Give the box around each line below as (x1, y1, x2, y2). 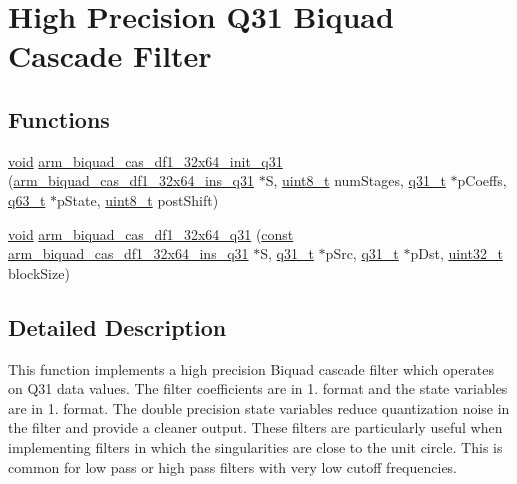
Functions (8, 103, 110, 134)
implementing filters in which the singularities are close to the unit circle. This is (8, 436, 503, 457)
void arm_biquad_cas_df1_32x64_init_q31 (8, 150, 283, 171)
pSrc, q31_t (325, 243, 399, 264)
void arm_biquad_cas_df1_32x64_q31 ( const (8, 223, 294, 244)
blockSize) (8, 262, 70, 283)
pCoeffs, (457, 170, 507, 191)
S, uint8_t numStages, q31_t (265, 170, 446, 191)
